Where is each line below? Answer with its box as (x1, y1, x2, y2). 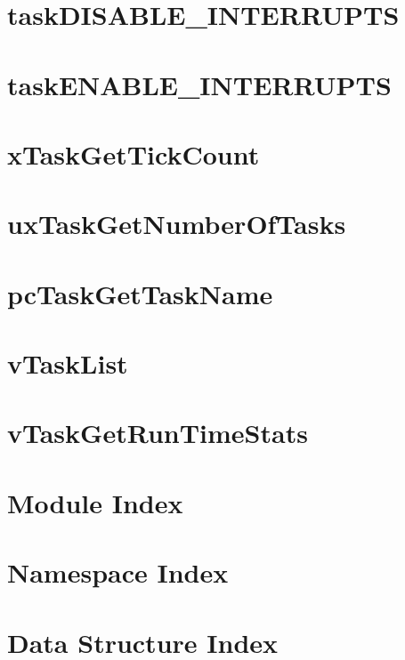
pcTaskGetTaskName (7, 275, 273, 311)
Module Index (7, 484, 183, 520)
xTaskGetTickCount (7, 135, 260, 172)
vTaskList (7, 345, 128, 382)
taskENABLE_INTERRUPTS (7, 66, 392, 102)
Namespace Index (7, 554, 229, 591)
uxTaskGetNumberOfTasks (7, 205, 346, 242)
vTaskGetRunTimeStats (7, 415, 308, 451)
